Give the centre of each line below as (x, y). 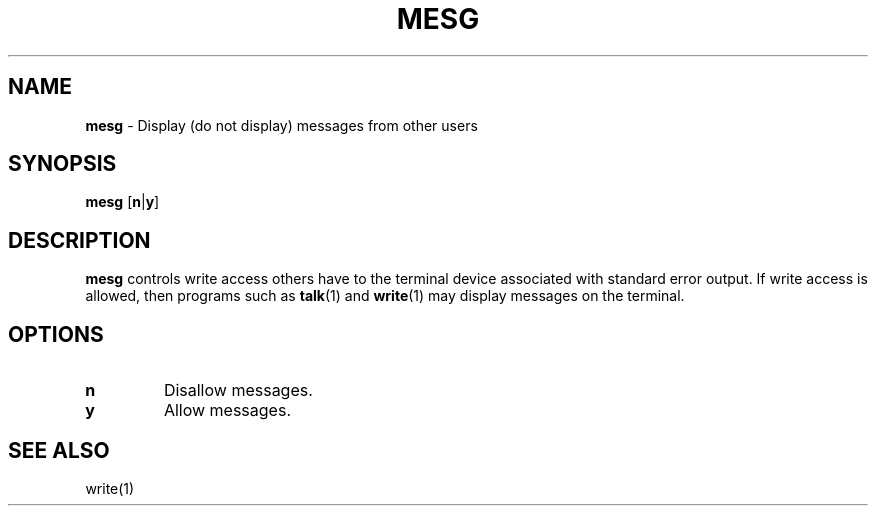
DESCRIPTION (79, 240)
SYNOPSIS (62, 164)
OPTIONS (56, 334)
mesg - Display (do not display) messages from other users (281, 125)
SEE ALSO (59, 450)
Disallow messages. (238, 390)
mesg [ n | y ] (122, 202)
